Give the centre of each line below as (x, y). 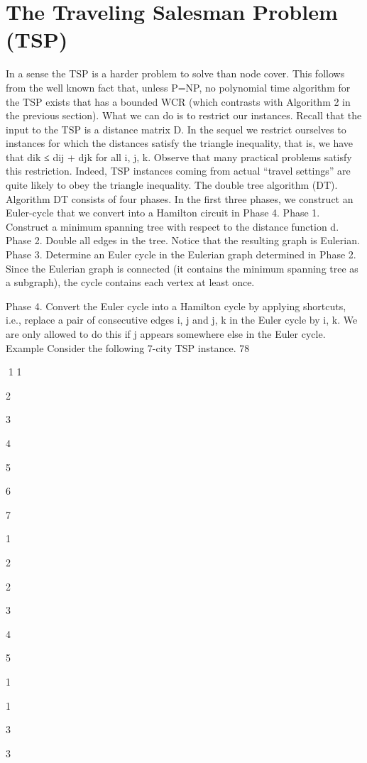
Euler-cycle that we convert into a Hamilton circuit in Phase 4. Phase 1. (163, 213)
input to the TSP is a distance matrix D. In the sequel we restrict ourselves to (176, 129)
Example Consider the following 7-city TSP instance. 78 (128, 347)
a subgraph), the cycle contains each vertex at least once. (130, 282)
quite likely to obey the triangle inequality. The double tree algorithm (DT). (172, 185)
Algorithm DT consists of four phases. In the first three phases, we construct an (180, 198)
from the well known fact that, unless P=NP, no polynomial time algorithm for (178, 87)
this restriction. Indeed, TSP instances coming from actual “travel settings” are (178, 171)
